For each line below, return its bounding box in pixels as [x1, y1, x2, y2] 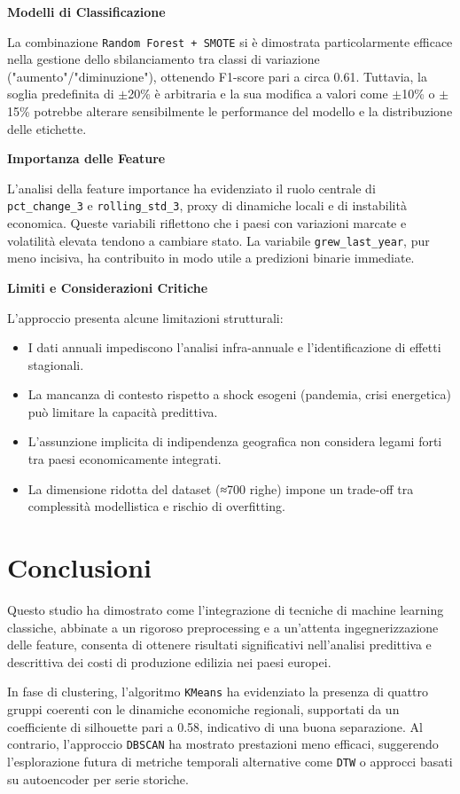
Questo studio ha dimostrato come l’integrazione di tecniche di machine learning [7, 600, 444, 618]
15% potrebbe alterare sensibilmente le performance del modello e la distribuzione [7, 102, 453, 121]
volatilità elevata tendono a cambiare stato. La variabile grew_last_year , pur [7, 231, 430, 249]
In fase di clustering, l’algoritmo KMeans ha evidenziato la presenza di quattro [7, 682, 429, 701]
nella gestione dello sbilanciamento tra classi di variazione [7, 50, 320, 68]
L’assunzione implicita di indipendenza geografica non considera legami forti [27, 432, 442, 451]
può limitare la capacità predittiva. [27, 402, 218, 421]
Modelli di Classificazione [7, 3, 166, 20]
